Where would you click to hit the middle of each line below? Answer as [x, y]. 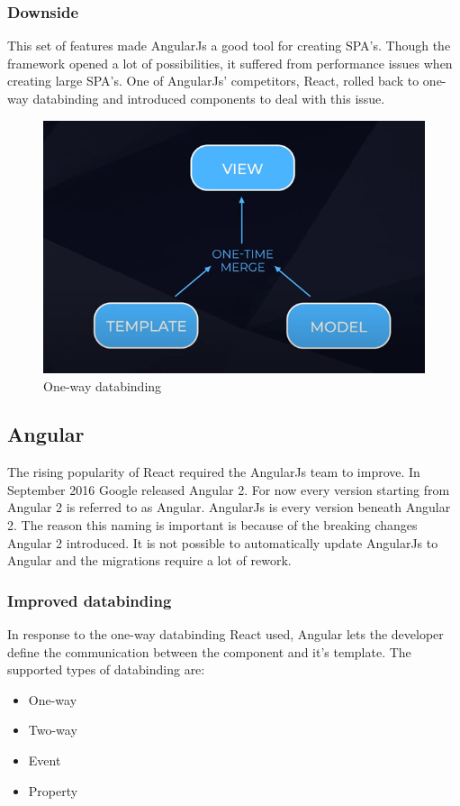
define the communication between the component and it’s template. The [209, 651]
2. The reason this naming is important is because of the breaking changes [212, 525]
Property [53, 790]
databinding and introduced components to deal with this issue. [209, 98]
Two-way [53, 730]
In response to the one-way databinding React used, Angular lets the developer [225, 634]
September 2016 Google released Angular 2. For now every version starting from [229, 489]
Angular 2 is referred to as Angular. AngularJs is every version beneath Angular [229, 507]
